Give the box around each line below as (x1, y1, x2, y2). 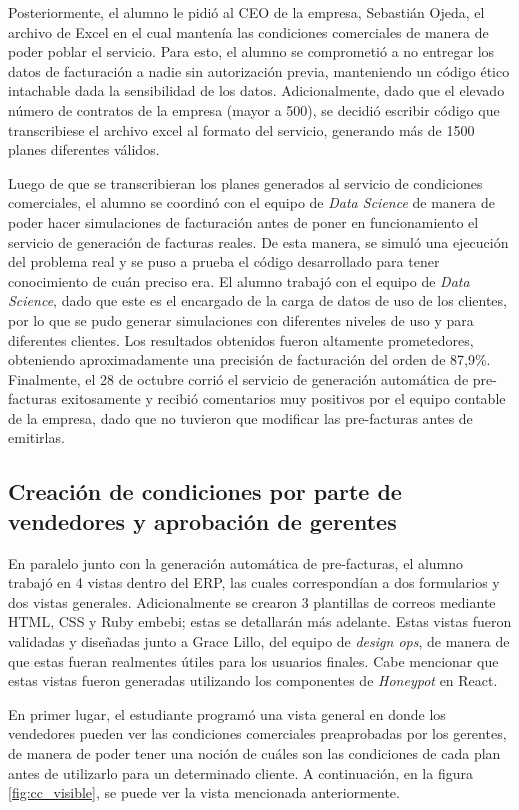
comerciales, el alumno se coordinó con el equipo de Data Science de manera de (8, 192, 496, 213)
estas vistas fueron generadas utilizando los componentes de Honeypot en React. (8, 670, 498, 691)
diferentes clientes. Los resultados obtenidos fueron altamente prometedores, (8, 329, 474, 350)
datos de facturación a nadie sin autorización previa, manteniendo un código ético (8, 60, 510, 81)
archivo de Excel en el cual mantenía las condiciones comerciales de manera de (8, 21, 489, 42)
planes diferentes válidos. (8, 139, 160, 160)
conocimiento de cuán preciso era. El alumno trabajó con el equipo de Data (8, 270, 470, 291)
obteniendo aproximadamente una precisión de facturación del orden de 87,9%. (8, 349, 491, 370)
